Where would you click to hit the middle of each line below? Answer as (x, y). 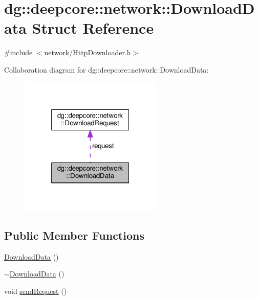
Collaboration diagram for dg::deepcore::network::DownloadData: (106, 69)
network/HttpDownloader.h (88, 52)
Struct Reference (93, 28)
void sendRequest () (36, 291)
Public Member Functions (74, 235)
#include (18, 52)
